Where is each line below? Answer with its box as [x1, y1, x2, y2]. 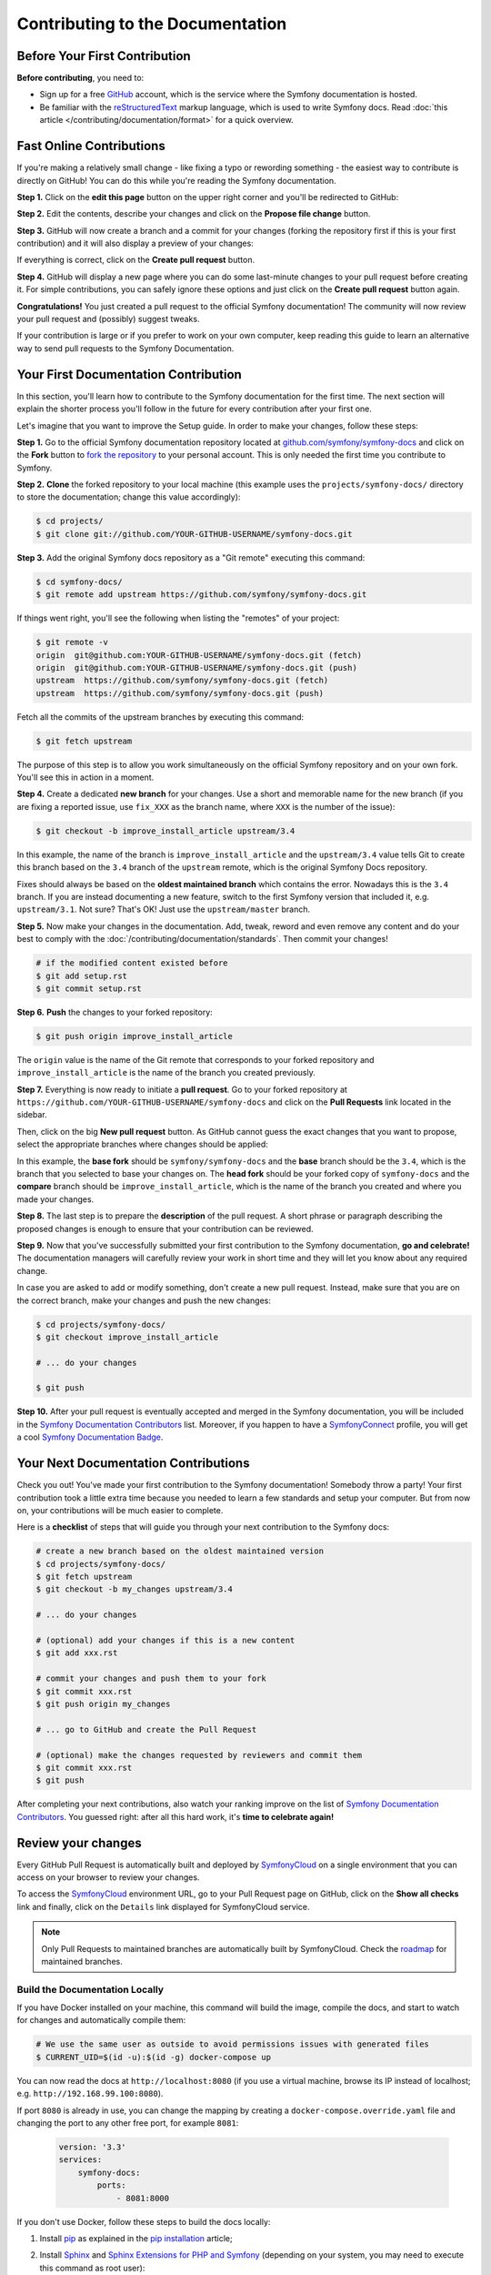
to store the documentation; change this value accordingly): [16, 491, 241, 502]
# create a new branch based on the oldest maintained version [35, 1546, 325, 1556]
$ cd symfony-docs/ [35, 576, 123, 587]
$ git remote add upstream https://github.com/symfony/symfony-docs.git [35, 590, 367, 600]
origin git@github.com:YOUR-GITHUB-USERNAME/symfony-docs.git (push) [35, 662, 358, 672]
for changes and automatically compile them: [16, 2015, 186, 2026]
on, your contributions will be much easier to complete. [16, 1504, 224, 1515]
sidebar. [16, 1109, 47, 1120]
